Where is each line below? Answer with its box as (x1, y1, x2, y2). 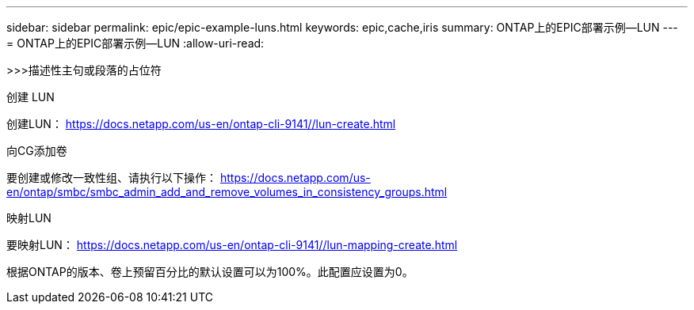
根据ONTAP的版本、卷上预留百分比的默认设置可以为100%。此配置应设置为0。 (6, 265, 414, 278)
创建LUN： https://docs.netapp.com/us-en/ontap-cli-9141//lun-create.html (6, 117, 396, 130)
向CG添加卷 (6, 144, 67, 157)
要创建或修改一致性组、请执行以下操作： (6, 171, 217, 184)
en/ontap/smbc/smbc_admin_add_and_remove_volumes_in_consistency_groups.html (6, 185, 448, 198)
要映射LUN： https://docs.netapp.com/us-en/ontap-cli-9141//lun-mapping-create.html (6, 238, 458, 251)
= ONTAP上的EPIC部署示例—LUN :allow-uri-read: (6, 36, 265, 50)
